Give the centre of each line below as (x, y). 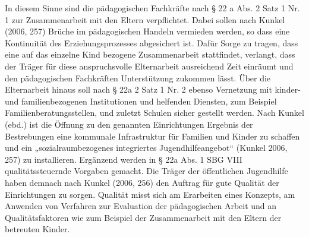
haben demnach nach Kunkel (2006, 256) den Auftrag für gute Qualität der (142, 182)
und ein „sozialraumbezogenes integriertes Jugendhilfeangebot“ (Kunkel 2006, (146, 148)
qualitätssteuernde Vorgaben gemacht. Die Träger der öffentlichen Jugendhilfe (146, 171)
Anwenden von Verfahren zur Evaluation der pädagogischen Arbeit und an (141, 206)
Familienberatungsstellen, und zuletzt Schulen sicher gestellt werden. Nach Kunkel (154, 113)
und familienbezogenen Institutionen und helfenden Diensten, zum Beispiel (141, 101)
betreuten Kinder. (37, 229)
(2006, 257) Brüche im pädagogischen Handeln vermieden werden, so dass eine (147, 31)
